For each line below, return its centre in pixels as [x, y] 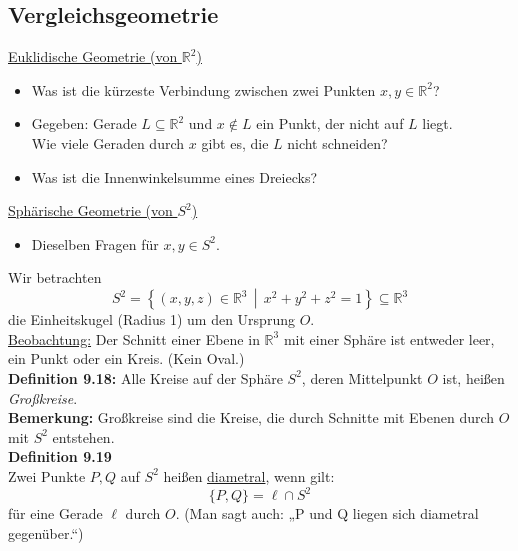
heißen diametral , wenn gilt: [249, 475]
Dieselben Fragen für [95, 243]
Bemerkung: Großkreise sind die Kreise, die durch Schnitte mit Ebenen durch [251, 417]
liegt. [437, 123]
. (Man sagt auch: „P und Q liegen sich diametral [327, 513]
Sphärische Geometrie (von [90, 210]
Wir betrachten [55, 277]
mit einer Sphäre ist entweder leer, [389, 338]
